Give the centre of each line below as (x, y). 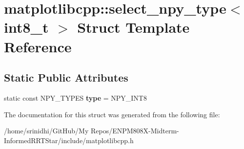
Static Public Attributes (66, 77)
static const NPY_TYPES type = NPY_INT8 (75, 97)
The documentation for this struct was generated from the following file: (112, 114)
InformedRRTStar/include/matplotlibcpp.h (69, 140)
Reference (38, 46)
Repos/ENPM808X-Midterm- (135, 131)
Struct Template (133, 27)
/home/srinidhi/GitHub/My (46, 131)
